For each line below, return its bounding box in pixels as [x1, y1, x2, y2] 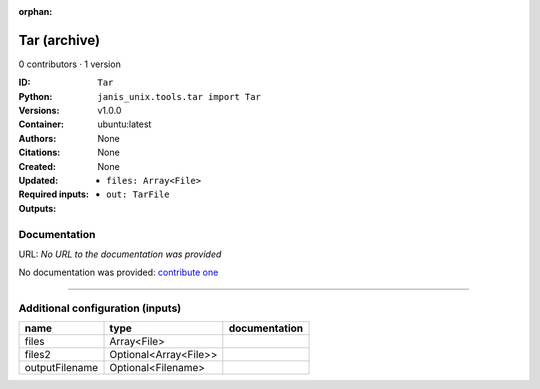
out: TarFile [106, 189, 170, 200]
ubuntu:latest [97, 118, 152, 130]
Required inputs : [18, 188, 90, 200]
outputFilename [24, 361, 99, 375]
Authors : [18, 132, 57, 144]
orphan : [18, 6, 53, 17]
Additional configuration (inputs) [18, 301, 182, 315]
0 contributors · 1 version [18, 58, 122, 70]
